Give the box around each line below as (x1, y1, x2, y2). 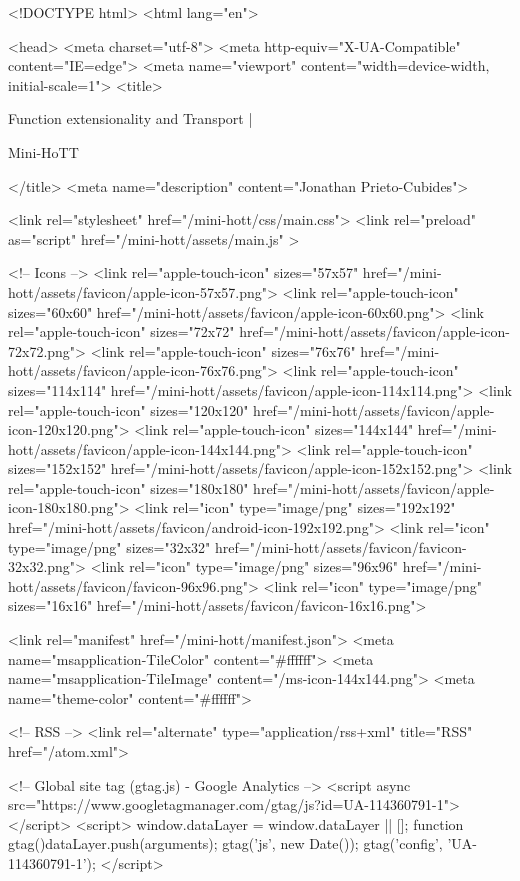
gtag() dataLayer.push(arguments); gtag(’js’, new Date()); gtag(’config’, (8, 833, 443, 854)
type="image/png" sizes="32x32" (8, 536, 211, 557)
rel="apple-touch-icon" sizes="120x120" (8, 399, 249, 420)
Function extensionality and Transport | (8, 108, 253, 129)
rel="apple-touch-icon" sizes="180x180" (8, 477, 249, 498)
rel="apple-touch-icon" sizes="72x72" (8, 321, 235, 342)
